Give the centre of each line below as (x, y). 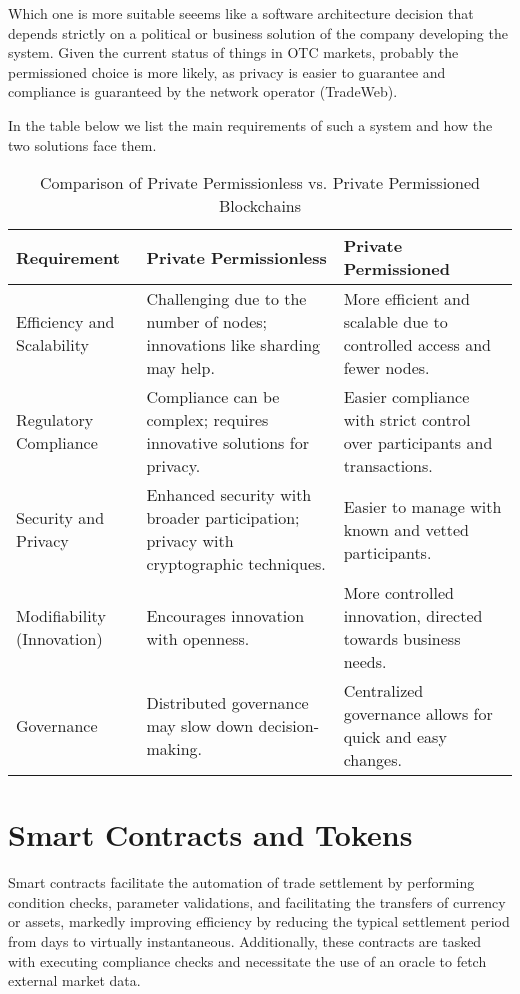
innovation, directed (413, 616)
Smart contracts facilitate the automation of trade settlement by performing (241, 882)
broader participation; (223, 518)
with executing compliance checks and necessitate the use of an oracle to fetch (247, 960)
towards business (402, 639)
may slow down (200, 725)
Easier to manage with (422, 506)
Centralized (383, 691)
